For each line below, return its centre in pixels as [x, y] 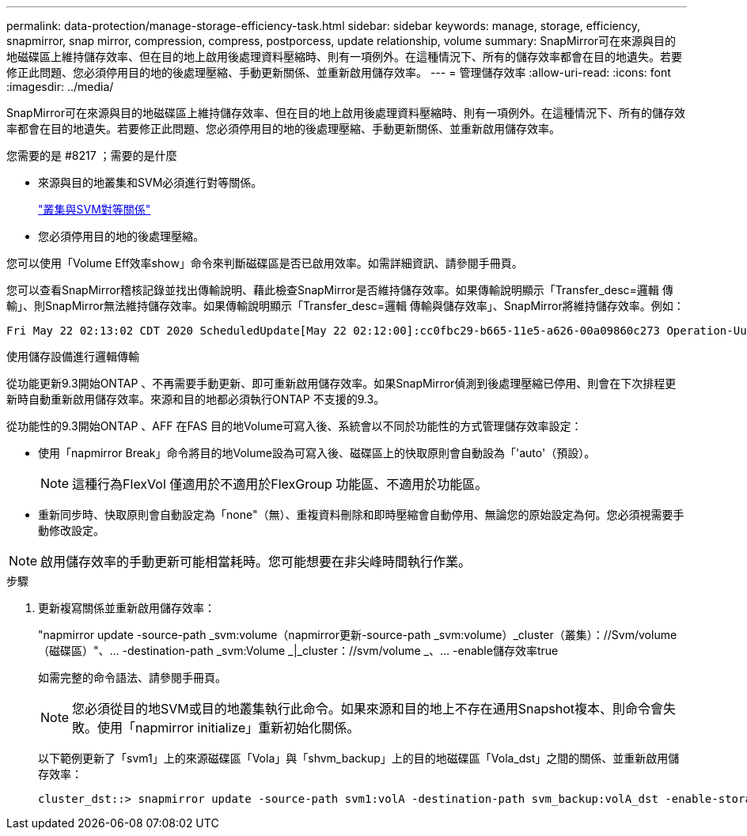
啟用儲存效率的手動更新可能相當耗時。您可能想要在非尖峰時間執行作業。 [256, 562]
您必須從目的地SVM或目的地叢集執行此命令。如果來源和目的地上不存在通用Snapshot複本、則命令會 [368, 709]
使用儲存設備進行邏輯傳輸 [73, 356]
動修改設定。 [71, 530]
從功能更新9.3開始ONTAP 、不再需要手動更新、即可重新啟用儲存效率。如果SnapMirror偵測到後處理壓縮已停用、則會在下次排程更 [341, 383]
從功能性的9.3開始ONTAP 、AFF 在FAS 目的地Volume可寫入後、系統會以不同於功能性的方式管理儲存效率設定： [294, 426]
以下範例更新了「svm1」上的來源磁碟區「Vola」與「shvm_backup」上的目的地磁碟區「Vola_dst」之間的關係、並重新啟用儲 [359, 758]
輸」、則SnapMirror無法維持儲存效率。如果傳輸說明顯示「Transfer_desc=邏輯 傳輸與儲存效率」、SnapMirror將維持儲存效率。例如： [345, 306]
